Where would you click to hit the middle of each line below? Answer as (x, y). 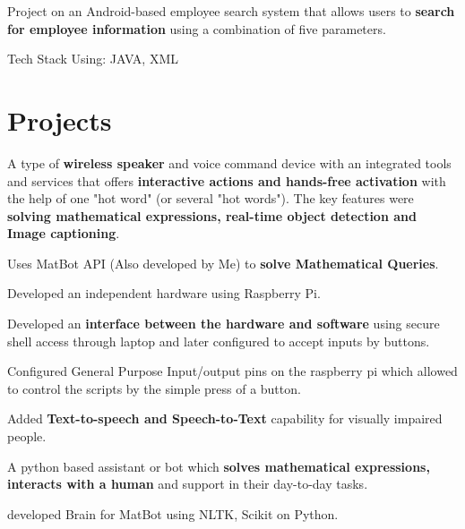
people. (27, 436)
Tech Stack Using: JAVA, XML (93, 59)
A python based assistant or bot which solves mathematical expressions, (219, 466)
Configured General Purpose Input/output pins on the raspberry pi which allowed (232, 371)
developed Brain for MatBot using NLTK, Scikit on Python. (173, 513)
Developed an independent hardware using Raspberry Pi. (164, 293)
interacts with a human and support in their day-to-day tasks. (188, 484)
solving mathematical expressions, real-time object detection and (212, 215)
